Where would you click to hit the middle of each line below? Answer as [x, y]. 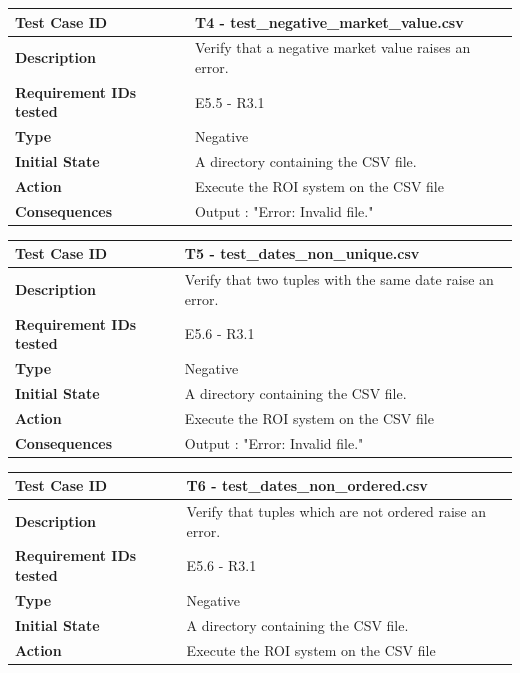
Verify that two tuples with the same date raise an [339, 279]
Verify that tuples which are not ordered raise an [336, 511]
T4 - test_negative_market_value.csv [329, 21]
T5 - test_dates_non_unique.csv [302, 253]
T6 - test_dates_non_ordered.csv [307, 485]
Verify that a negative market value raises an [332, 47]
